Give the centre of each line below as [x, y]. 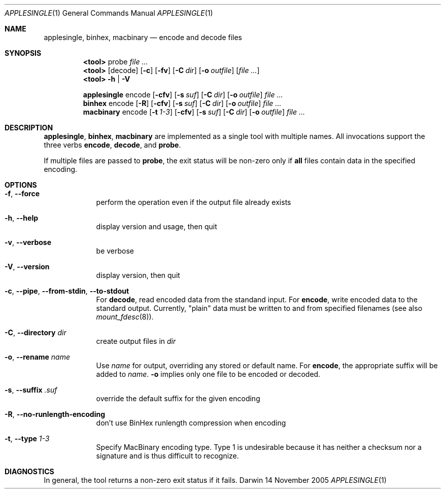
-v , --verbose [28, 242]
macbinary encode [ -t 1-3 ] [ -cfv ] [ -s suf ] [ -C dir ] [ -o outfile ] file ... [194, 112]
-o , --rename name [38, 357]
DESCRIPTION [29, 128]
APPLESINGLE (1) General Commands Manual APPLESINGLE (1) [109, 13]
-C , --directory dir [36, 332]
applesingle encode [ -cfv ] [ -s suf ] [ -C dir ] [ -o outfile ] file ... [183, 95]
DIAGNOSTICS [29, 471]
